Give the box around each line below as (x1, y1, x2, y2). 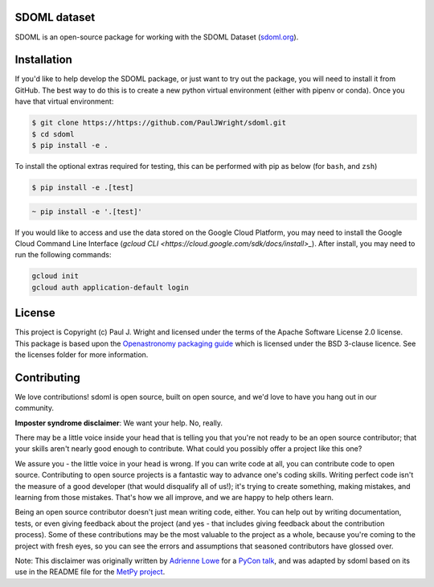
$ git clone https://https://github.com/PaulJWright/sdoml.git (31, 118, 287, 128)
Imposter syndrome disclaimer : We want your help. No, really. (14, 418, 223, 428)
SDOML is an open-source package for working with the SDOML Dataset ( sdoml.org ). (14, 32, 299, 42)
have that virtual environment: (14, 96, 114, 106)
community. (14, 403, 54, 413)
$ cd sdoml (31, 129, 75, 138)
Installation (14, 53, 72, 67)
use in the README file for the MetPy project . (14, 567, 166, 577)
